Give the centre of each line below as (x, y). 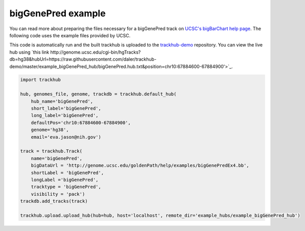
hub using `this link (29, 52)
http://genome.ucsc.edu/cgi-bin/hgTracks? (96, 52)
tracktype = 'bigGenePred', (66, 187)
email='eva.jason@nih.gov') (66, 137)
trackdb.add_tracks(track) (54, 201)
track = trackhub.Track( (51, 151)
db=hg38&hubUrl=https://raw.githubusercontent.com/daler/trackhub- (83, 59)
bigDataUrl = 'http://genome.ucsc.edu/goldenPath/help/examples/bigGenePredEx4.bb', (140, 165)
